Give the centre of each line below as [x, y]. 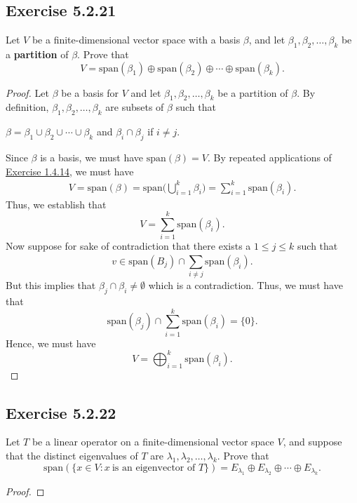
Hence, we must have [51, 343]
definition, [27, 107]
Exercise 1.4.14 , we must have [70, 171]
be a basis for [90, 92]
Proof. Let [27, 92]
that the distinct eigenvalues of [72, 455]
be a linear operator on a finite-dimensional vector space [153, 442]
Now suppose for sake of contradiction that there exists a [128, 246]
